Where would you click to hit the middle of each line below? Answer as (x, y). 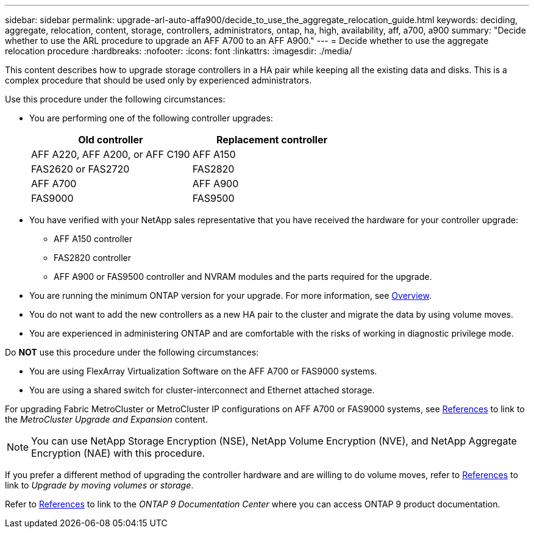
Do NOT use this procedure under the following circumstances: (132, 352)
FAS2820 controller (93, 258)
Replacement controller (272, 140)
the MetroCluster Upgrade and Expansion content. (106, 419)
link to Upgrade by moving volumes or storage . (99, 485)
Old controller (111, 140)
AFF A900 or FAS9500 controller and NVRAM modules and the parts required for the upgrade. (243, 277)
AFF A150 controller (93, 239)
